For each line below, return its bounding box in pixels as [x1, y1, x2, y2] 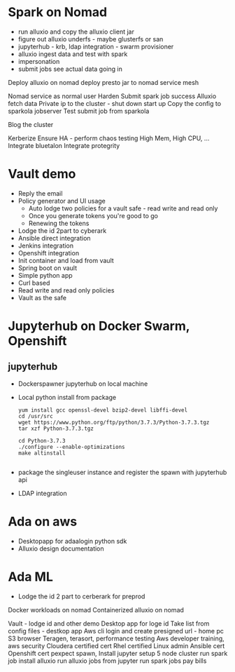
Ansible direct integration [17, 234, 91, 242]
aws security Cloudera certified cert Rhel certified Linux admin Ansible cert [8, 641, 225, 650]
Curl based [17, 278, 50, 287]
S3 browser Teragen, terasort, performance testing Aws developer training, [8, 634, 225, 643]
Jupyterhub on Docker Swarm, [8, 318, 190, 334]
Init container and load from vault [17, 256, 114, 264]
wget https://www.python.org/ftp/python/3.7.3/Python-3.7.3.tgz [17, 419, 210, 426]
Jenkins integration [17, 241, 74, 250]
